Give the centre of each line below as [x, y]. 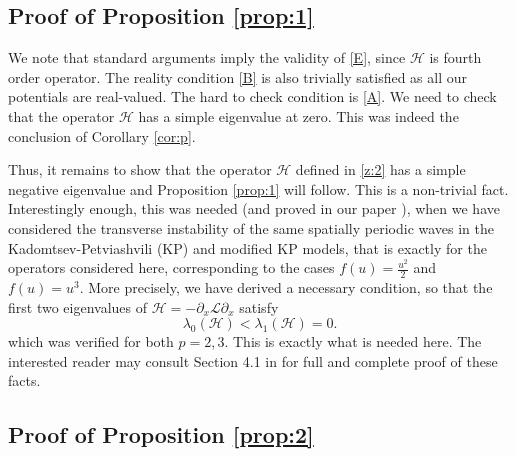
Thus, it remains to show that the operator [140, 169]
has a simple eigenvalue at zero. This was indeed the [298, 115]
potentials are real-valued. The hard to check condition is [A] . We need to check [252, 96]
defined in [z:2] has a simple [380, 169]
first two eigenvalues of [78, 306]
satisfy [259, 306]
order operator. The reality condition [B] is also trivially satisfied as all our [238, 76]
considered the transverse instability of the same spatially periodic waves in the [251, 227]
